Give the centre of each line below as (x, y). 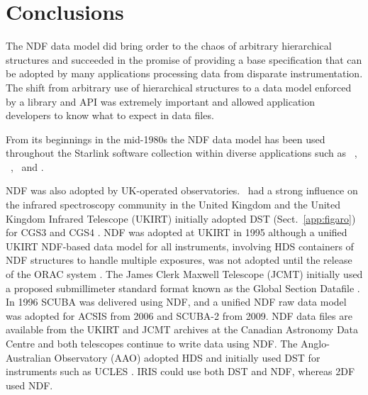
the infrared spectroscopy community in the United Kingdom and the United (173, 205)
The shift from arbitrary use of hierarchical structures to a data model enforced (179, 87)
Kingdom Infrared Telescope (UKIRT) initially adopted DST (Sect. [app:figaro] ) (181, 218)
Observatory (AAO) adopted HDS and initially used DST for (187, 357)
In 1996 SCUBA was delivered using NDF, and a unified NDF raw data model (176, 302)
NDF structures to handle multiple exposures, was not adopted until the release (179, 260)
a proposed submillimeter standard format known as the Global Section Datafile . (183, 288)
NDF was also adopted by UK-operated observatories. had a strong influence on (182, 190)
